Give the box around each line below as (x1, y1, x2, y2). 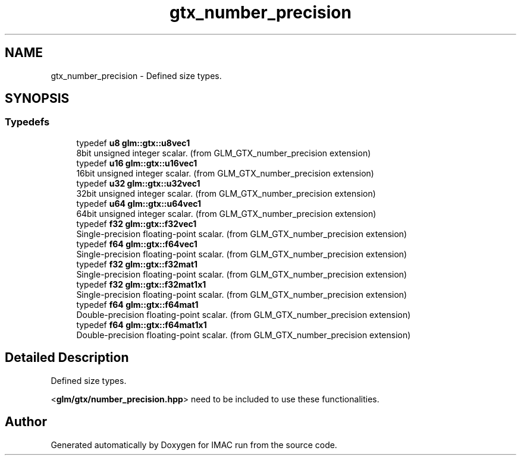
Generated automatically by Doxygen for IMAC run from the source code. (51, 439, 337, 450)
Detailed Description (5, 350, 129, 366)
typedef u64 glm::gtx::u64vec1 (76, 198, 202, 209)
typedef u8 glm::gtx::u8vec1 (76, 137, 190, 148)
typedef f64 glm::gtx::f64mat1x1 (76, 319, 207, 330)
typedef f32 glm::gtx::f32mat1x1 (76, 279, 206, 289)
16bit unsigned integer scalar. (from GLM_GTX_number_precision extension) (76, 168, 374, 178)
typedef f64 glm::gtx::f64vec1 (76, 238, 197, 249)
